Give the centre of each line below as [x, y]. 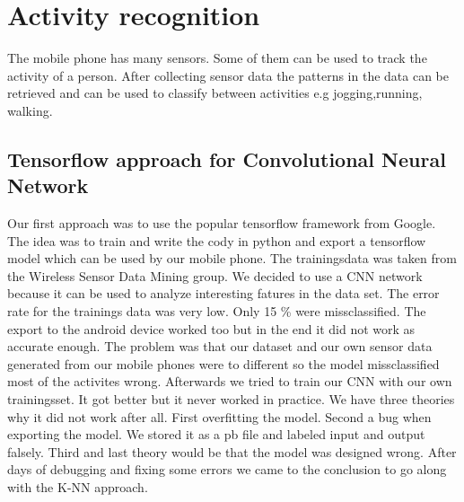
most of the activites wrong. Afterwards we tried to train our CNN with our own [230, 381]
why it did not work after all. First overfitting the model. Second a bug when [219, 416]
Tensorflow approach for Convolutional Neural [227, 159]
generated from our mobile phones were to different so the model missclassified [223, 363]
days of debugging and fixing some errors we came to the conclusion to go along [227, 469]
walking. [30, 110]
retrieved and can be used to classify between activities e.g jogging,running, [215, 93]
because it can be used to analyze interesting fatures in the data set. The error [223, 293]
